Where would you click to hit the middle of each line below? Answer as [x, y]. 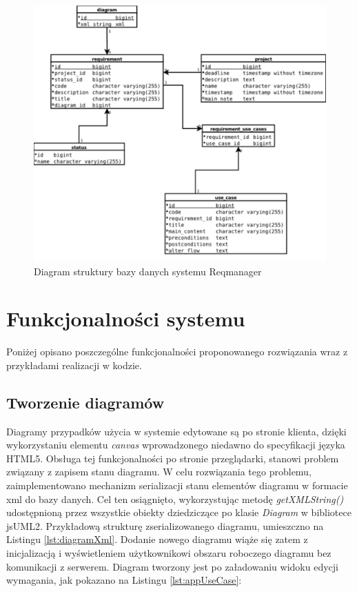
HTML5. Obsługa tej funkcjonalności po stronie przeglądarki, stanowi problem [173, 458]
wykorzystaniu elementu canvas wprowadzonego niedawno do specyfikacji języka [176, 445]
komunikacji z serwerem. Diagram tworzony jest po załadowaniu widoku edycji [172, 566]
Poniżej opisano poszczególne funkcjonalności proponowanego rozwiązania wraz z [177, 352]
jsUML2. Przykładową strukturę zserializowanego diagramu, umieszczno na [165, 525]
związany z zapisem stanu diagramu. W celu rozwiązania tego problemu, [159, 472]
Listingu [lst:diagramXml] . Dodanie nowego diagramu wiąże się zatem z [157, 539]
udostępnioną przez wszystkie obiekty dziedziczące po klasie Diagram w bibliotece [179, 512]
